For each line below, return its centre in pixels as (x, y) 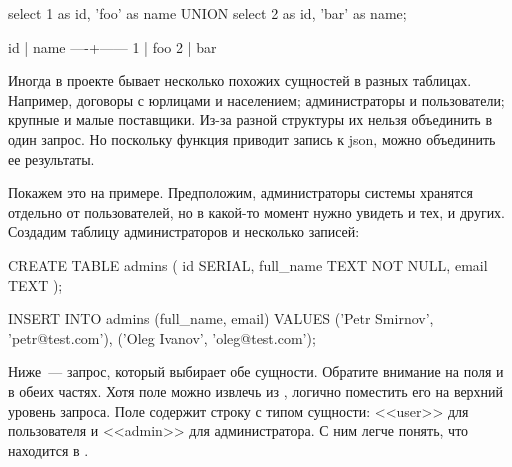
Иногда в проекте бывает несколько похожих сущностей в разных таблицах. (240, 80)
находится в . (48, 449)
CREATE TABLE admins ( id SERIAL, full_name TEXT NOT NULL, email (248, 264)
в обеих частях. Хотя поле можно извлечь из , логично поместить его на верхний (256, 390)
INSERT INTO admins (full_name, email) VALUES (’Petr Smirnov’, (221, 318)
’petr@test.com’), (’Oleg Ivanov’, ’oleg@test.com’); (162, 337)
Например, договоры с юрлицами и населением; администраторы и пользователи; (256, 99)
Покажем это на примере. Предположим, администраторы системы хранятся (241, 192)
